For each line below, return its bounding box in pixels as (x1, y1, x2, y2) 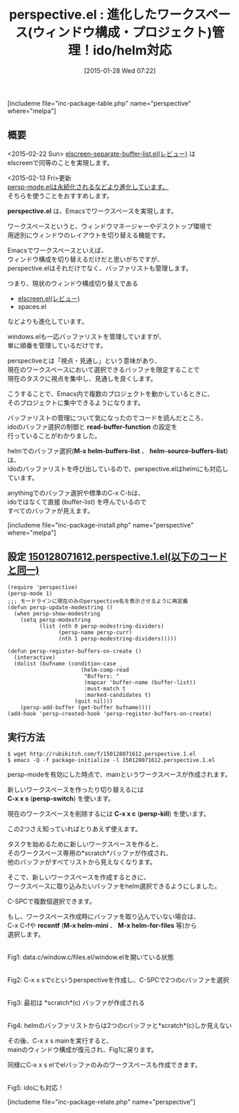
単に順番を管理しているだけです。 (7, 341, 107, 350)
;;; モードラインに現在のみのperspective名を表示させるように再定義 (7, 598, 188, 605)
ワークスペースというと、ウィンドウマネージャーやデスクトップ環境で (7, 222, 213, 230)
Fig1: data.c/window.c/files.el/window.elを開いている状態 (7, 953, 174, 961)
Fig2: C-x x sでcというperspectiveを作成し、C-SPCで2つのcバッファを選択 (7, 976, 230, 984)
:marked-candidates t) (83, 691, 152, 698)
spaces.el (17, 302, 46, 311)
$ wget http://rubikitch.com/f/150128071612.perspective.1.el (7, 751, 196, 758)
